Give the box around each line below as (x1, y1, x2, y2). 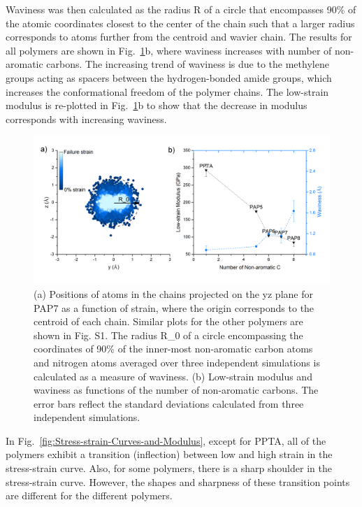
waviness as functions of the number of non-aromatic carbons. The (34, 383, 319, 397)
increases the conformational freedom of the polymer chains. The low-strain (6, 84, 329, 99)
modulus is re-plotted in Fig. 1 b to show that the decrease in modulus (6, 98, 307, 113)
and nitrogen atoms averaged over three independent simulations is (34, 355, 320, 369)
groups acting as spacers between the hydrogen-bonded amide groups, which (6, 70, 332, 85)
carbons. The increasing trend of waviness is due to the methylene (46, 57, 329, 71)
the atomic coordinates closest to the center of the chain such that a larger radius (6, 15, 355, 30)
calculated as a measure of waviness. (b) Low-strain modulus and (34, 369, 312, 383)
